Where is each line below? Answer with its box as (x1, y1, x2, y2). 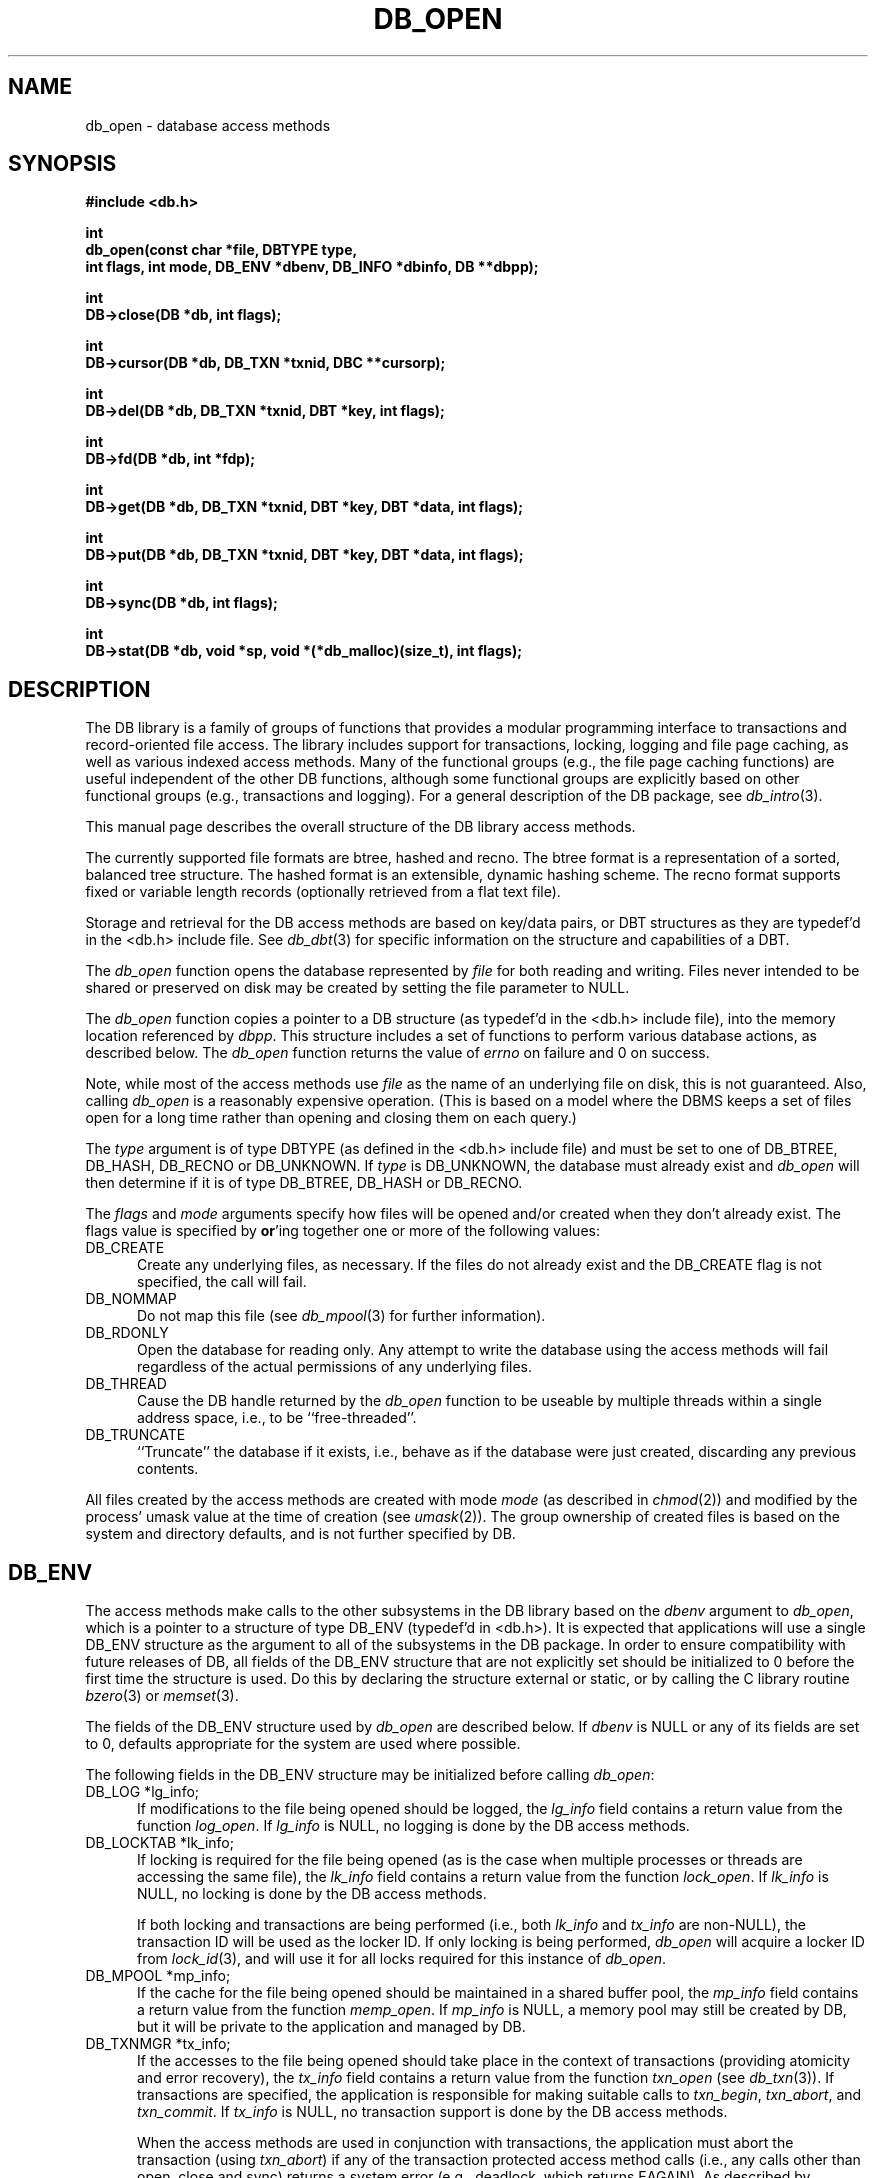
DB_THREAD (85, 1375, 167, 1393)
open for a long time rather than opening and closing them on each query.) (85, 1109, 577, 1127)
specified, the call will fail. (137, 1273, 307, 1291)
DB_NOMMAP (85, 1290, 177, 1308)
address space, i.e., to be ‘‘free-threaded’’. (137, 1409, 417, 1427)
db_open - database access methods (85, 116, 331, 134)
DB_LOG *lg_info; (85, 1783, 200, 1801)
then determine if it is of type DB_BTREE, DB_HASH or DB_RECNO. (85, 1174, 523, 1192)
